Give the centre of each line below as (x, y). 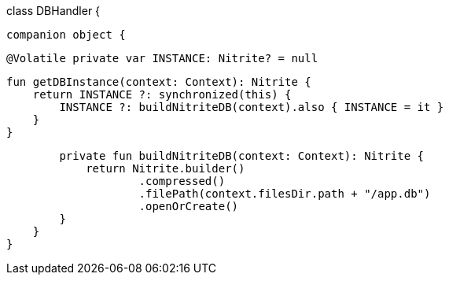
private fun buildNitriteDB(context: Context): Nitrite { (242, 156)
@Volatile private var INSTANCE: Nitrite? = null (162, 58)
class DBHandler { (53, 11)
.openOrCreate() (189, 206)
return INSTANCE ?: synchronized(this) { (162, 94)
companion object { (66, 35)
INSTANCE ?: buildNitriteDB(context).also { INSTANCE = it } (252, 107)
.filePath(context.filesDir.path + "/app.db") (285, 194)
